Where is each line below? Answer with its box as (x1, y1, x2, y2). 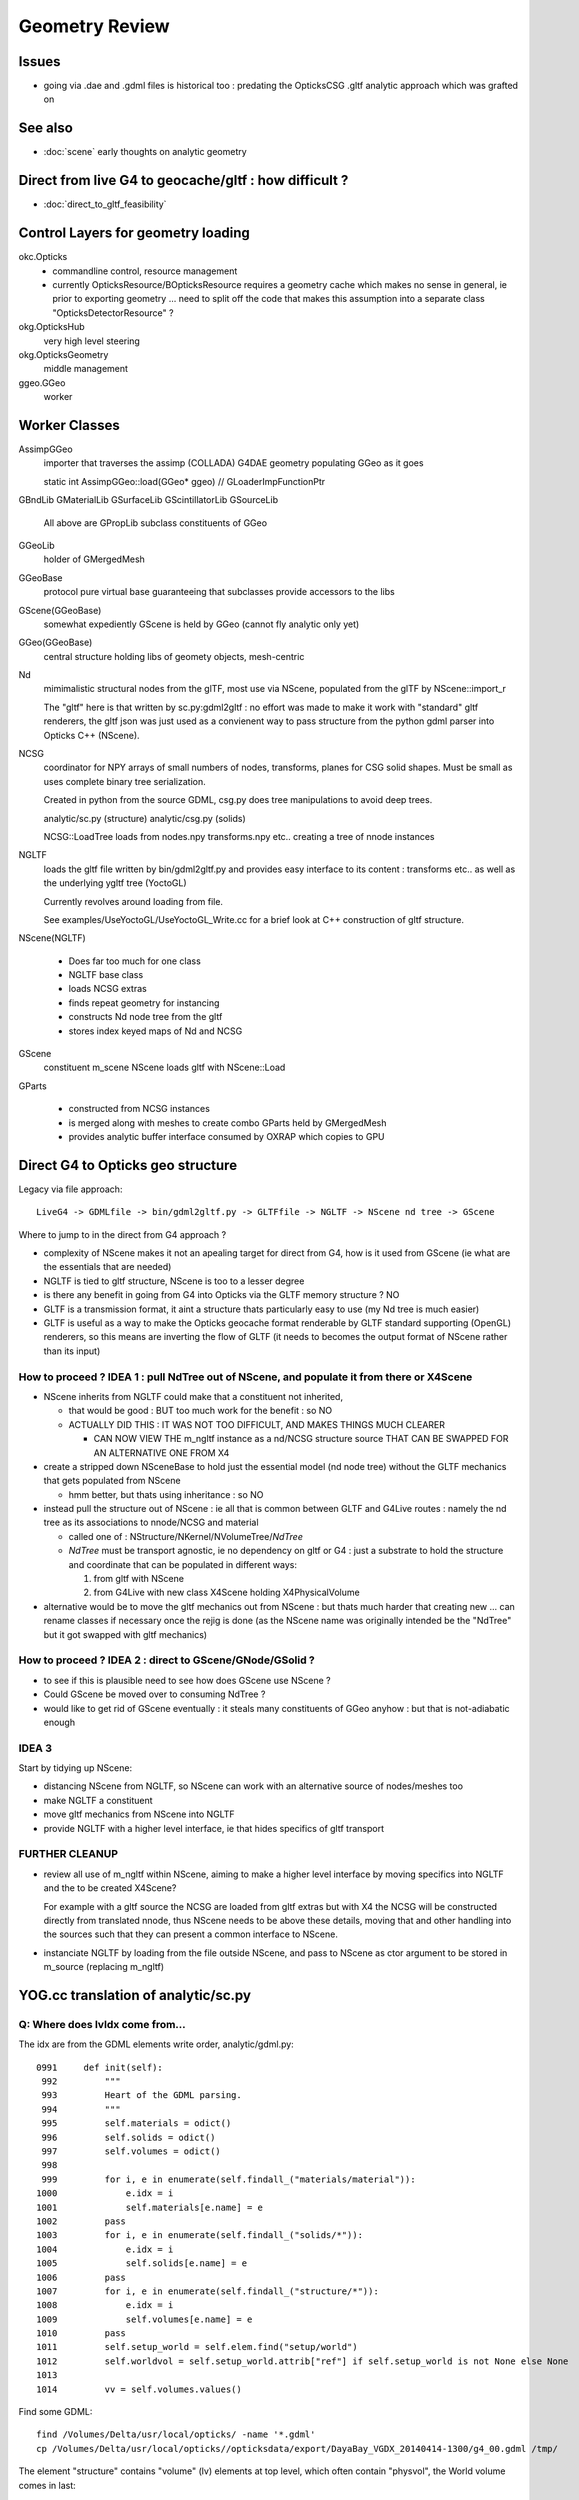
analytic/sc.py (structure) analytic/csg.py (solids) (43, 812, 247, 824)
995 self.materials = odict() (41, 2118, 232, 2129)
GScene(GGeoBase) (18, 604, 102, 616)
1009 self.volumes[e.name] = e (36, 2313, 253, 2325)
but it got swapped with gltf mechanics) (43, 1628, 208, 1640)
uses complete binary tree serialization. (43, 775, 207, 787)
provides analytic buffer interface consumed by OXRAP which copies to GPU (68, 1131, 385, 1142)
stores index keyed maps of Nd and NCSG (68, 1025, 243, 1037)
